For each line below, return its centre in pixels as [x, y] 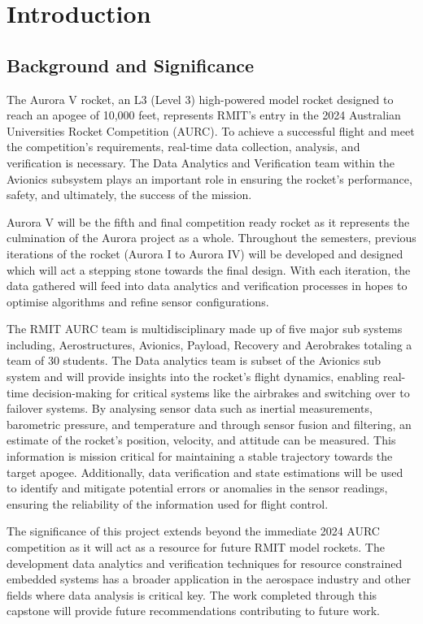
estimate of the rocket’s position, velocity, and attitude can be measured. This [201, 440]
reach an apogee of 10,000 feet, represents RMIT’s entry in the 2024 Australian [204, 115]
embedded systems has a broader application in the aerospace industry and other [209, 579]
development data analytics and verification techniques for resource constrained [205, 563]
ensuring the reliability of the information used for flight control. [168, 503]
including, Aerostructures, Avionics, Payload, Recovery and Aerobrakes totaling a [209, 344]
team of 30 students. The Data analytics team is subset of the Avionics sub [194, 360]
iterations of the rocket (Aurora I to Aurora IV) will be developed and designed [205, 253]
